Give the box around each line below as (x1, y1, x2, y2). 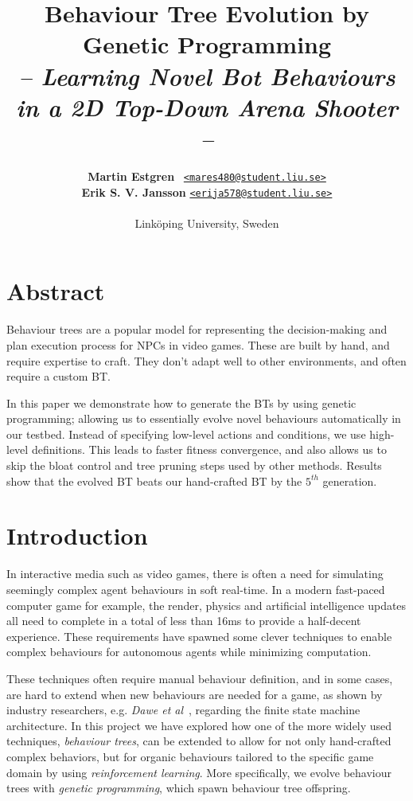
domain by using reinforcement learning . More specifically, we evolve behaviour (6, 764, 392, 780)
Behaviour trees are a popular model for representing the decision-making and (6, 321, 388, 338)
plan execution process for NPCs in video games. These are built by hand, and (6, 336, 390, 353)
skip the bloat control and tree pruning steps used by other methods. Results (6, 457, 382, 474)
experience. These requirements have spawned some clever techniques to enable (6, 627, 392, 644)
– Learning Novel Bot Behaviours (18, 59, 395, 92)
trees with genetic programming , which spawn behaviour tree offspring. (6, 780, 351, 796)
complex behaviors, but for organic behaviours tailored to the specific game (6, 748, 374, 764)
